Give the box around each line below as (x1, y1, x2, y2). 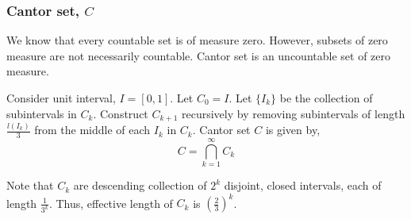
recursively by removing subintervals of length (182, 105, 405, 121)
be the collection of (279, 90, 373, 106)
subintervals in (6, 105, 77, 121)
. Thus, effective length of (48, 194, 173, 211)
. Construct (93, 105, 148, 121)
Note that (6, 177, 54, 194)
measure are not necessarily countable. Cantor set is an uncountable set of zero (6, 47, 390, 63)
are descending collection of (73, 177, 207, 194)
